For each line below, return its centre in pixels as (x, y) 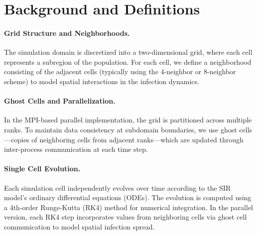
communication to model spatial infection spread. (79, 226)
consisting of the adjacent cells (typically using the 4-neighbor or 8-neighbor (120, 71)
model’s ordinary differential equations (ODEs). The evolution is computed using (128, 197)
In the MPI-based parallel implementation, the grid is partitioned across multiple (128, 120)
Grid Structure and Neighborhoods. (67, 33)
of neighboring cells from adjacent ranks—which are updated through (137, 139)
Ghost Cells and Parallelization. (60, 101)
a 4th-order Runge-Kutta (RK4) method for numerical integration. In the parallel (128, 207)
